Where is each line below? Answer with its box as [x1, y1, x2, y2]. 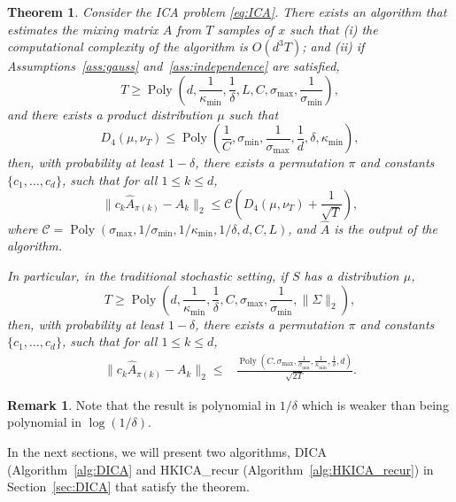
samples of [217, 19, 274, 38]
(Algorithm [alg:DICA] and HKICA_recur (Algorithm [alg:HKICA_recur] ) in [7, 460, 434, 478]
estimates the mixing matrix [7, 19, 158, 38]
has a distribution [304, 266, 399, 284]
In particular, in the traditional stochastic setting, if [7, 266, 288, 284]
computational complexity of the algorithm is [7, 37, 248, 56]
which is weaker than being [301, 395, 449, 413]
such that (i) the [290, 19, 378, 38]
